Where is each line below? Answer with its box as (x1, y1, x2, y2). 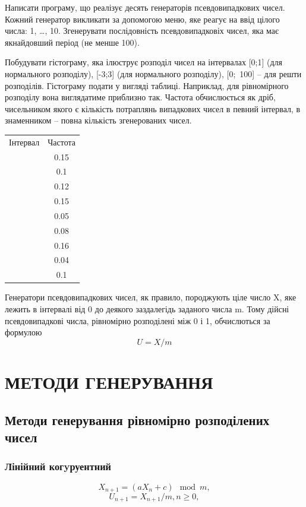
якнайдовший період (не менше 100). (5, 36, 140, 48)
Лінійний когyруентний (5, 459, 111, 474)
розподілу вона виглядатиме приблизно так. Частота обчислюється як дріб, (5, 91, 276, 103)
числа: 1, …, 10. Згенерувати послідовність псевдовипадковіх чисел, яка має (5, 24, 279, 37)
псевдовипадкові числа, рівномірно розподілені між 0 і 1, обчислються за (5, 314, 270, 327)
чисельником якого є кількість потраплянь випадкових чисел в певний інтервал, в (5, 102, 301, 115)
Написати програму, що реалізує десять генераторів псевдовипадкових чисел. (5, 1, 285, 13)
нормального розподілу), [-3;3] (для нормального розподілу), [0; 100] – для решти (5, 67, 302, 80)
